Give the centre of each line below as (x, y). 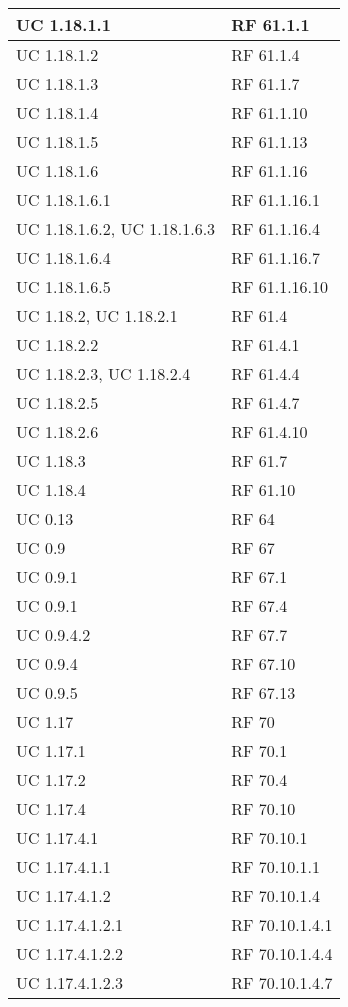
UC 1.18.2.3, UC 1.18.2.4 (103, 373)
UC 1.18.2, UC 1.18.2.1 (97, 315)
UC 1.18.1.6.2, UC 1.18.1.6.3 (116, 228)
